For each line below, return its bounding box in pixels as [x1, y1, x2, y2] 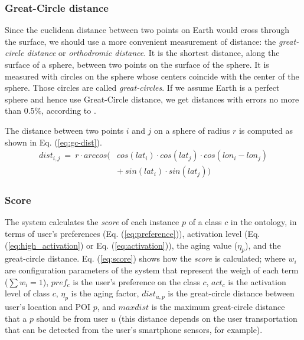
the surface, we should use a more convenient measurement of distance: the [5, 35, 276, 47]
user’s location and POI [5, 301, 91, 312]
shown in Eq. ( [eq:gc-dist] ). [5, 136, 102, 148]
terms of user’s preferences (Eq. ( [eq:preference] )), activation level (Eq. [5, 227, 260, 240]
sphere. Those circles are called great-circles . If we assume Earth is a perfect [5, 81, 280, 94]
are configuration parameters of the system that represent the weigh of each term [5, 264, 299, 276]
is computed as [238, 124, 293, 136]
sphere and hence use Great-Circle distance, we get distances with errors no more [5, 93, 299, 105]
